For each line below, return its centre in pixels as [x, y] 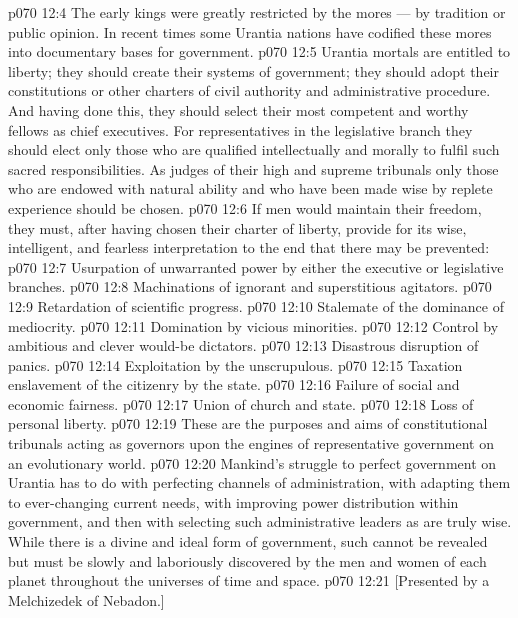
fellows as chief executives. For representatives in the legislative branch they [240, 129]
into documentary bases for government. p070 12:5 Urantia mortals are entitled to [259, 51]
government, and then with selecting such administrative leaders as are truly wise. [260, 521]
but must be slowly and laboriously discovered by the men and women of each [247, 560]
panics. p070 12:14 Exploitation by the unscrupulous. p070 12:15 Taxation [235, 364]
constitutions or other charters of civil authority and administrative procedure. [249, 90]
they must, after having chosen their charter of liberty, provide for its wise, [237, 227]
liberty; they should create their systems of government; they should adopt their [253, 70]
